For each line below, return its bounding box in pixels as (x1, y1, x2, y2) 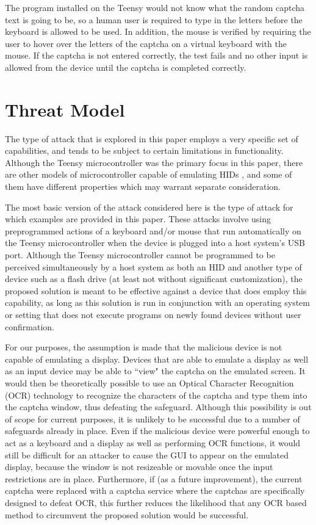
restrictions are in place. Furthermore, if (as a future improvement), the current (5, 472, 303, 485)
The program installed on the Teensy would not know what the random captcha (5, 1, 305, 13)
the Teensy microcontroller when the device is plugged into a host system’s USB (5, 236, 305, 249)
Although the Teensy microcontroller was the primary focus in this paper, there (5, 156, 303, 168)
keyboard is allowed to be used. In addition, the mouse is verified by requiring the (5, 25, 311, 38)
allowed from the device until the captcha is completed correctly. (5, 60, 246, 73)
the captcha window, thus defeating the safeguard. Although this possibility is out (5, 400, 312, 413)
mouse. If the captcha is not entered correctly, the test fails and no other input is (5, 49, 308, 62)
